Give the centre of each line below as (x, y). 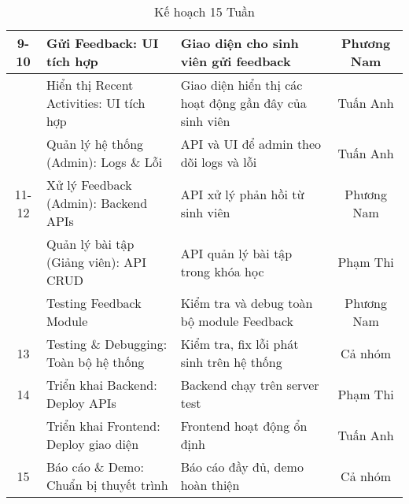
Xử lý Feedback (89, 185)
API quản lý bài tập (236, 253)
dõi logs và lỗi (219, 162)
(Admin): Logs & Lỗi (104, 162)
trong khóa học (222, 271)
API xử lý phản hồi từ (242, 194)
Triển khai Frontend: (103, 426)
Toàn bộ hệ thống (95, 362)
